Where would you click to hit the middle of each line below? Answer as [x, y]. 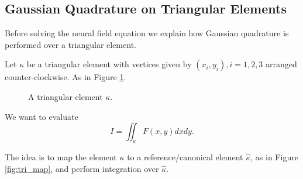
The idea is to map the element [61, 156]
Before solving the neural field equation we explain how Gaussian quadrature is [147, 33]
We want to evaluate [42, 116]
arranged [281, 64]
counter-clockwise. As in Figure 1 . [66, 77]
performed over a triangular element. [70, 44]
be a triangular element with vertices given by [109, 64]
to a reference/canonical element [185, 156]
